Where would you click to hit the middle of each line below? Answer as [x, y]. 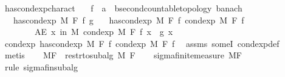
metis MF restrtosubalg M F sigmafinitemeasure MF [123, 55]
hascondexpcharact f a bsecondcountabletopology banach [123, 8]
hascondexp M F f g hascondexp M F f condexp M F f [129, 20]
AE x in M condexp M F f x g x [104, 32]
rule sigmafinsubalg [41, 66]
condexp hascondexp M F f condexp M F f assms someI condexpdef [142, 43]
